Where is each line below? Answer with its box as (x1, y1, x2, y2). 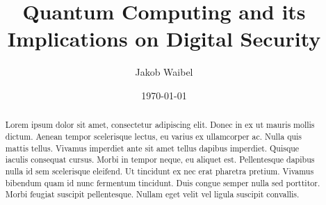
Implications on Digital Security (7, 24, 321, 53)
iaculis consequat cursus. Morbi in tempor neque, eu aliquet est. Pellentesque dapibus (5, 154, 315, 165)
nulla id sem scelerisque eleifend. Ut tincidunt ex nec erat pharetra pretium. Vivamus (5, 165, 314, 177)
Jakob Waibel (135, 65, 193, 79)
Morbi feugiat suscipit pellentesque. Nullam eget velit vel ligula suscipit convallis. (5, 188, 300, 200)
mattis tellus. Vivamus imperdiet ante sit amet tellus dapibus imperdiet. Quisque (5, 142, 300, 154)
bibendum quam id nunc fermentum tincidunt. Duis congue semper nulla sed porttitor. (5, 177, 320, 188)
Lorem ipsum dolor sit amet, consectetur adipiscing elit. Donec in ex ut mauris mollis (5, 119, 315, 131)
